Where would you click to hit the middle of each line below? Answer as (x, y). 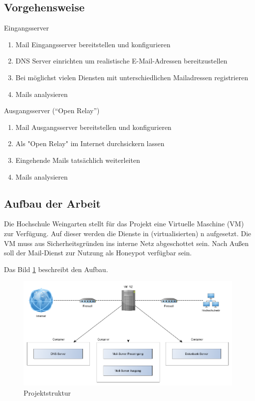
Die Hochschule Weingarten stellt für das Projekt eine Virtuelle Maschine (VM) (124, 224)
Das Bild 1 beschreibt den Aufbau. (56, 269)
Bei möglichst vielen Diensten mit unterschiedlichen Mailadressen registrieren (132, 77)
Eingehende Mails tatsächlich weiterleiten (78, 160)
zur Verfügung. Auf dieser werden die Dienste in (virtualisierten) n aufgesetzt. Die (128, 233)
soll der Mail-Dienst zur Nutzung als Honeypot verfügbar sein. (98, 253)
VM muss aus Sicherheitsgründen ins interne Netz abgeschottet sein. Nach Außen (127, 243)
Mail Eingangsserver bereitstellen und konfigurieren (93, 44)
